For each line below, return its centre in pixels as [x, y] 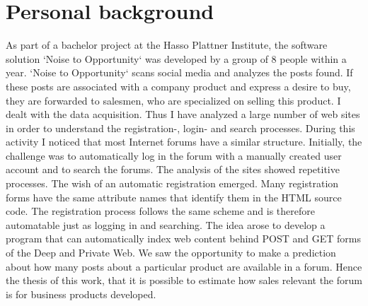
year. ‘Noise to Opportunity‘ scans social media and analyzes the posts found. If [179, 72]
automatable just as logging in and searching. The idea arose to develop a [166, 224]
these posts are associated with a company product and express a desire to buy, [178, 86]
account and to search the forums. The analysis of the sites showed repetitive [173, 169]
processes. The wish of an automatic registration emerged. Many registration [172, 183]
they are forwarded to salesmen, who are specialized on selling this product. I [173, 100]
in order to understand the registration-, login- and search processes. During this [180, 128]
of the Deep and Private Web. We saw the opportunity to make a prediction [171, 253]
